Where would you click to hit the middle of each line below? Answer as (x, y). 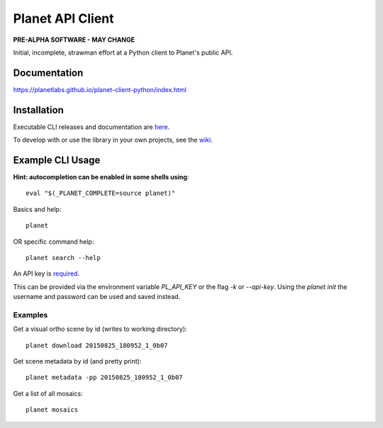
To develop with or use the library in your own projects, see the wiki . (113, 140)
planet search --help (63, 258)
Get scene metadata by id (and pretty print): (77, 361)
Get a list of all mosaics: (48, 393)
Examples (30, 315)
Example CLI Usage (57, 160)
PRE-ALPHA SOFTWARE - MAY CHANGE (74, 40)
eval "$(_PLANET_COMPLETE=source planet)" (101, 193)
